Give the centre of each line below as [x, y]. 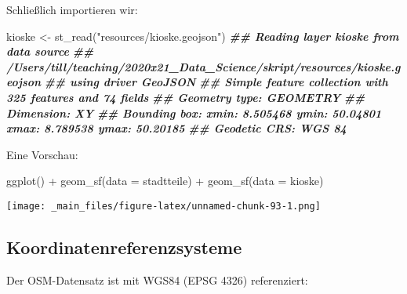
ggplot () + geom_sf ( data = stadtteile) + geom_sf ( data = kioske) [165, 181]
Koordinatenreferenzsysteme [124, 247]
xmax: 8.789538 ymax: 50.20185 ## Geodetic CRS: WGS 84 [176, 128]
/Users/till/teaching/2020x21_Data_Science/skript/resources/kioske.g [203, 66]
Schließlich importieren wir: [72, 9]
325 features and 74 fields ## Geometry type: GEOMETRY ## [186, 97]
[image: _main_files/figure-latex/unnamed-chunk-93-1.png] [164, 206]
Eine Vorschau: [42, 154]
